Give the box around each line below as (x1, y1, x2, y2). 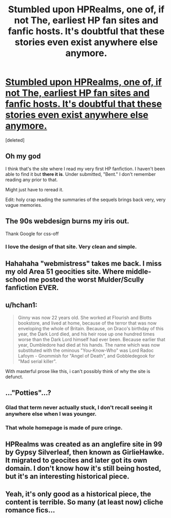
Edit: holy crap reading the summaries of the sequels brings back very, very (5, 197, 166, 203)
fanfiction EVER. (5, 283, 59, 292)
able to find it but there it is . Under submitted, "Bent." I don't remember (5, 171, 156, 177)
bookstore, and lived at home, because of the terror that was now (17, 320, 157, 326)
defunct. (5, 373, 24, 380)
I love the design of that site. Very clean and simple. (5, 243, 137, 251)
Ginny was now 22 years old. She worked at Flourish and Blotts (17, 314, 152, 320)
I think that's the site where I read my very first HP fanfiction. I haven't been (5, 166, 165, 172)
